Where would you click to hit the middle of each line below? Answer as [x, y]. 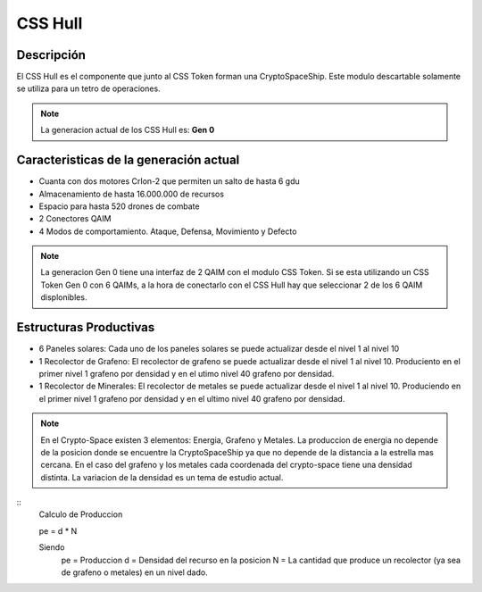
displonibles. [64, 297]
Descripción [51, 55]
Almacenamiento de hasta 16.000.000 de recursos [132, 194]
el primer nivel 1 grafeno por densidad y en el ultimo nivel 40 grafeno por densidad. [192, 398]
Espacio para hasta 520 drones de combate [119, 206]
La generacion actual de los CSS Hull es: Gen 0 [128, 130]
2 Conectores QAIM [75, 219]
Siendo [52, 547]
